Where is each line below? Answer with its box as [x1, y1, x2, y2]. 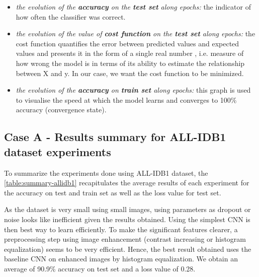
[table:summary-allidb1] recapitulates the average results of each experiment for [4, 177, 249, 188]
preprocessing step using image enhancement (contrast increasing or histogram [4, 234, 246, 244]
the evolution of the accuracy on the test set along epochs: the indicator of [16, 2, 251, 12]
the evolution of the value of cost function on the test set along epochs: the [16, 28, 255, 39]
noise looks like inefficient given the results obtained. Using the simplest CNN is [4, 214, 250, 224]
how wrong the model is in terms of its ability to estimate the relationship [16, 57, 245, 68]
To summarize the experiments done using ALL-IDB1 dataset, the [4, 167, 208, 178]
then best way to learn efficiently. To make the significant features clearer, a [4, 224, 238, 234]
